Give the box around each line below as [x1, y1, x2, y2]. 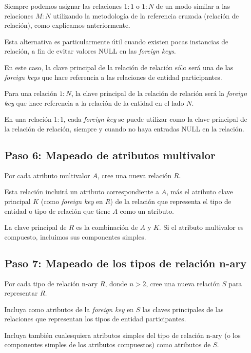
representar [4, 288, 38, 298]
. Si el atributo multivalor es [159, 222, 244, 232]
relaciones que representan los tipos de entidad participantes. [4, 314, 186, 324]
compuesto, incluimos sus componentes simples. [4, 231, 146, 242]
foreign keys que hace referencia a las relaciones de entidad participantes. [4, 72, 222, 82]
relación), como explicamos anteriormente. [4, 20, 131, 30]
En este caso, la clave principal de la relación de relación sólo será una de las [4, 62, 233, 72]
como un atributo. [120, 205, 174, 216]
